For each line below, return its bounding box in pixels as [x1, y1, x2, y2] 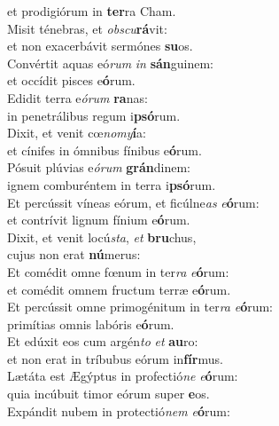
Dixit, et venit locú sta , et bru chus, [7, 227, 197, 246]
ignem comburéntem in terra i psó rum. [7, 175, 216, 193]
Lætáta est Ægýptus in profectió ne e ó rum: [7, 367, 238, 385]
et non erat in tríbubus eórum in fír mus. [7, 349, 223, 367]
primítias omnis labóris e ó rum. [7, 314, 174, 333]
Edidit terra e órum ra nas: [7, 88, 148, 106]
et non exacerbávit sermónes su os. [7, 36, 193, 55]
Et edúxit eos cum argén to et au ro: [7, 332, 198, 351]
